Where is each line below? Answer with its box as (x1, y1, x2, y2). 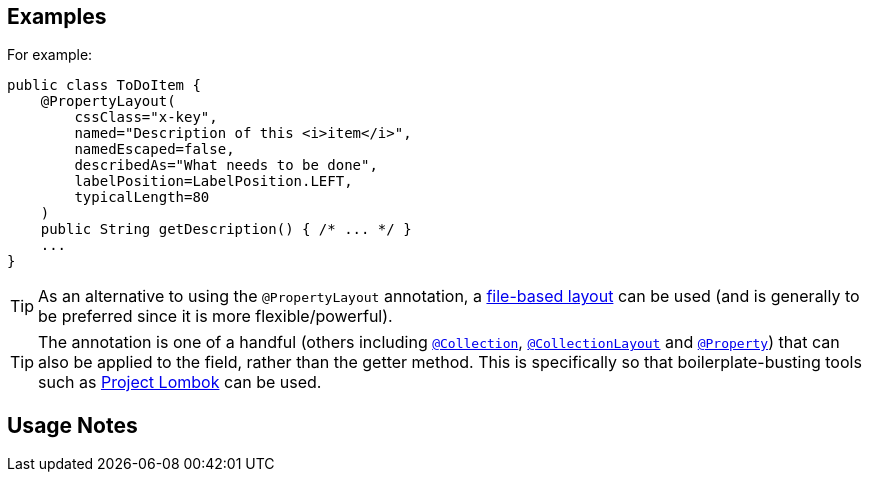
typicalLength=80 (74, 189, 210, 206)
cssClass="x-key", (74, 109, 218, 126)
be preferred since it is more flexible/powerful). (38, 306, 393, 327)
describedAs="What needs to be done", (74, 157, 378, 174)
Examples (7, 4, 107, 29)
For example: (7, 46, 93, 64)
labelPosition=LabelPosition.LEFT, (74, 173, 353, 190)
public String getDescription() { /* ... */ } (40, 221, 412, 238)
